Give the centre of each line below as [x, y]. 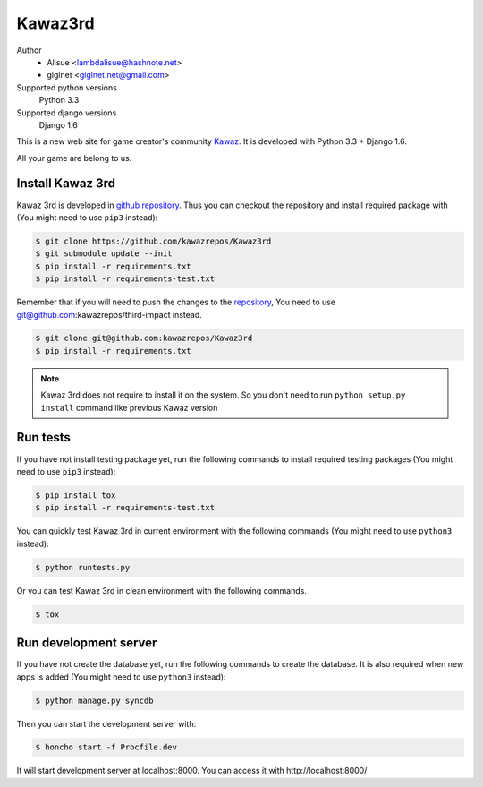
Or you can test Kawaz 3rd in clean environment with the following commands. [162, 590]
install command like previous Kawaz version [129, 407]
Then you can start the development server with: [106, 723]
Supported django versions [67, 113]
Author [29, 50]
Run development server [87, 643]
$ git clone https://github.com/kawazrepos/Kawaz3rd [153, 241]
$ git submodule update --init [104, 254]
